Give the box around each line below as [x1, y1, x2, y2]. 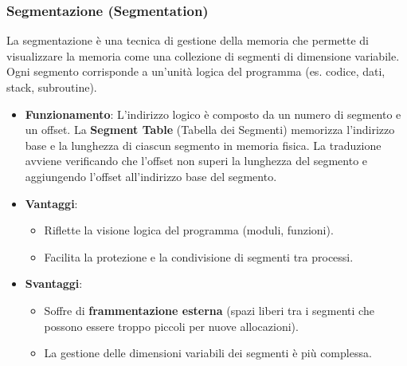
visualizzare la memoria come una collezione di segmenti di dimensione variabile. [6, 47, 400, 64]
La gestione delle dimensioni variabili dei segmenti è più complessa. [44, 344, 372, 361]
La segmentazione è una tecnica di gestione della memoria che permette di [6, 32, 369, 49]
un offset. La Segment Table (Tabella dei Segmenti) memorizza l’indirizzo [25, 121, 395, 138]
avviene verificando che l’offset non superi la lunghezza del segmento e [25, 152, 368, 169]
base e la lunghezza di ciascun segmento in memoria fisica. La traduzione [25, 136, 382, 153]
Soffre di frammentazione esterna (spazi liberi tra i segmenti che [44, 301, 374, 318]
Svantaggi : [25, 275, 83, 292]
